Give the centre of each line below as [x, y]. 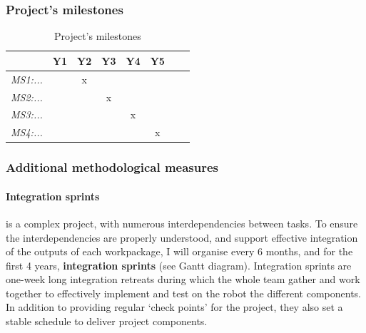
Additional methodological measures [112, 167]
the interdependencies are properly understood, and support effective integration [182, 237]
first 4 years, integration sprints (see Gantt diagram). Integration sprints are [179, 265]
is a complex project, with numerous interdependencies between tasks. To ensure [182, 223]
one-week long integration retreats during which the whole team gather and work [183, 279]
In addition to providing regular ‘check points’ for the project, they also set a [174, 307]
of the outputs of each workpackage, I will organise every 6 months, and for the [179, 251]
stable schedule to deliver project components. [107, 321]
